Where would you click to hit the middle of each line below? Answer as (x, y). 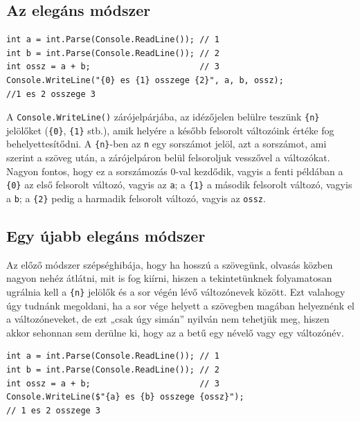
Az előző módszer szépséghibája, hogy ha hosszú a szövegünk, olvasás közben (170, 264)
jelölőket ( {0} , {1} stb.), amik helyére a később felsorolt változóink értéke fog (170, 130)
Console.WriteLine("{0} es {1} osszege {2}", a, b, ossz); (145, 80)
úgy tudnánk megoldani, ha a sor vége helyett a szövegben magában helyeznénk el (181, 305)
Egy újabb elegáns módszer (106, 236)
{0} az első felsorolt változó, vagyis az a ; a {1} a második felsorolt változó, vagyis (179, 185)
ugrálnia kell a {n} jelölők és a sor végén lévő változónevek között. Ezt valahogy (176, 292)
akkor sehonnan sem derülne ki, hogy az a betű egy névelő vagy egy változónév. (175, 332)
